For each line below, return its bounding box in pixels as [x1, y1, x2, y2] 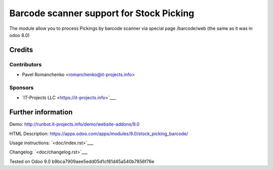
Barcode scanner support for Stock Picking [9, 8, 195, 19]
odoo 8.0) [9, 32, 30, 38]
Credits [9, 46, 33, 54]
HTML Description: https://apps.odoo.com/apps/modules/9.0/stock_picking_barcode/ [9, 131, 189, 137]
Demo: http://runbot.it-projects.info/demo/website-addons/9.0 [9, 121, 140, 127]
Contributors [9, 61, 42, 68]
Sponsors [9, 84, 34, 91]
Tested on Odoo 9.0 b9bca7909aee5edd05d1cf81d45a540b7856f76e [9, 158, 155, 164]
